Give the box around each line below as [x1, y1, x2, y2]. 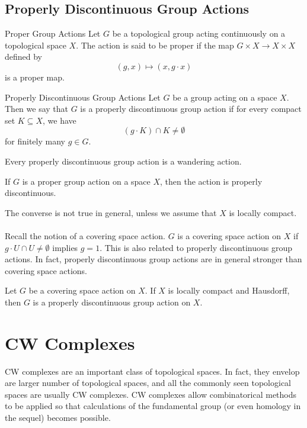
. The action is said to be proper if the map [76, 38, 234, 51]
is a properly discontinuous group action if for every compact [80, 102, 302, 115]
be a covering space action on [28, 284, 136, 297]
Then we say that [5, 102, 69, 115]
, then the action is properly [160, 175, 263, 187]
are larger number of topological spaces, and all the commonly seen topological [5, 376, 291, 389]
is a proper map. [5, 70, 65, 83]
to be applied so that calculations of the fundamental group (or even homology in [5, 400, 301, 412]
